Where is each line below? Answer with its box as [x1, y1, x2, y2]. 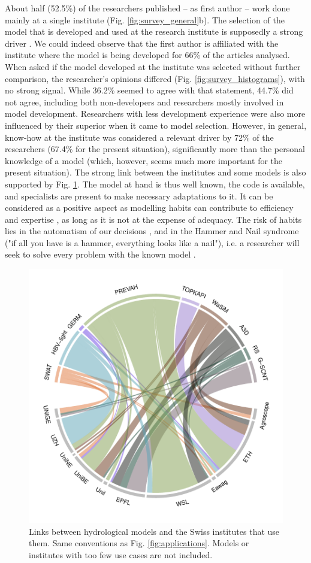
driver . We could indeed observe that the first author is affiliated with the [5, 37, 279, 49]
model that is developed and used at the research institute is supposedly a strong [5, 25, 303, 38]
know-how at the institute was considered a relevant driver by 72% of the [5, 131, 274, 143]
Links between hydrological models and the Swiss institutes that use [29, 525, 280, 537]
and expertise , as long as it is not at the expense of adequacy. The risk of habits [5, 213, 302, 225]
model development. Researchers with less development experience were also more [5, 107, 306, 120]
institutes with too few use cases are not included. [29, 548, 213, 561]
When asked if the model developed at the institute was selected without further [5, 60, 301, 72]
